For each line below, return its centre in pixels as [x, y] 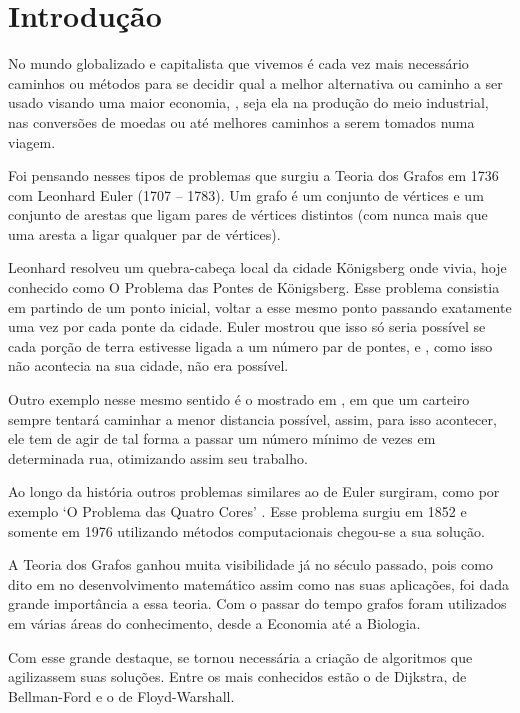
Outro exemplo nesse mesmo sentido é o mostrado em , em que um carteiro [239, 399]
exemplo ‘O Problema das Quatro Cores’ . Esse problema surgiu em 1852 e [237, 511]
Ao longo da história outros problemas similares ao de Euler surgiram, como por [254, 491]
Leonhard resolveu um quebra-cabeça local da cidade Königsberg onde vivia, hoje [257, 267]
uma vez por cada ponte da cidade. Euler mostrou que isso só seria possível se [247, 326]
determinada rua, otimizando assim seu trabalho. [158, 457]
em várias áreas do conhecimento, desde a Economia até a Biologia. [214, 622]
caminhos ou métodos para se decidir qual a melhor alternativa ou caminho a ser [255, 82]
